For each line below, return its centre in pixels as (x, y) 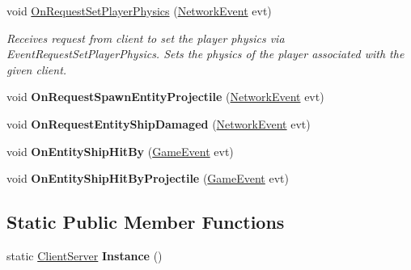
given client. (37, 69)
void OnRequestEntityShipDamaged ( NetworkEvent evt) (159, 123)
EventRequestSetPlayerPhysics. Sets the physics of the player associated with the (205, 54)
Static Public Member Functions (146, 222)
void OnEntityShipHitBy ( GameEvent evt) (120, 151)
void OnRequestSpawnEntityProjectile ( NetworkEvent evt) (165, 97)
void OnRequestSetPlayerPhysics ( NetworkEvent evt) (139, 11)
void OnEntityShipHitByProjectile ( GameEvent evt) (148, 178)
